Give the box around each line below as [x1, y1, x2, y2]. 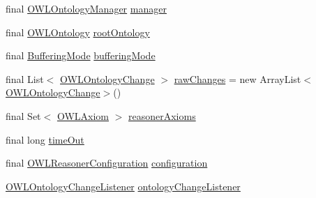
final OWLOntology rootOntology [6, 24, 150, 39]
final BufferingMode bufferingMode [6, 48, 156, 63]
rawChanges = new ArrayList [174, 71, 301, 86]
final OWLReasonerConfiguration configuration [6, 155, 208, 170]
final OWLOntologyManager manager [6, 1, 167, 15]
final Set [6, 108, 41, 123]
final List [6, 71, 44, 86]
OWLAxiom [57, 108, 109, 123]
